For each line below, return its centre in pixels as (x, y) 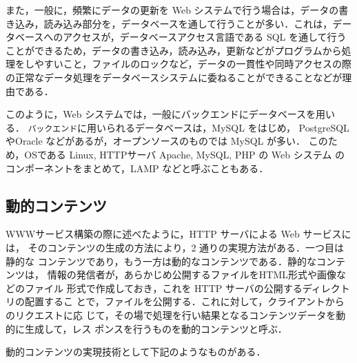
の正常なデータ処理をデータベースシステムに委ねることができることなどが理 (179, 77)
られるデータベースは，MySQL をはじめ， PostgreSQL (228, 127)
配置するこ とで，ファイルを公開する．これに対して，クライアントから (184, 301)
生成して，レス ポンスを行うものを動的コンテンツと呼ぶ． (156, 328)
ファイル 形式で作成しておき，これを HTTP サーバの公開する (163, 288)
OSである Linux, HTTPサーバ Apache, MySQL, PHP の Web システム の (184, 154)
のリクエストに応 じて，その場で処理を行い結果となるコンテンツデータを (171, 314)
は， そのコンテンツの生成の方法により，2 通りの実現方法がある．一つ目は (175, 247)
